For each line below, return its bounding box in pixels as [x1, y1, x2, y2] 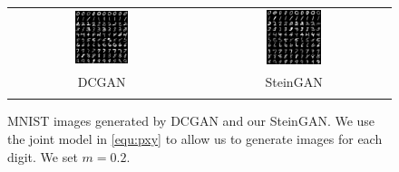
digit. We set [7, 147, 78, 166]
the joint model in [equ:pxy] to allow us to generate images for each [7, 129, 383, 148]
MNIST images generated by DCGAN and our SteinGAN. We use [7, 111, 375, 130]
